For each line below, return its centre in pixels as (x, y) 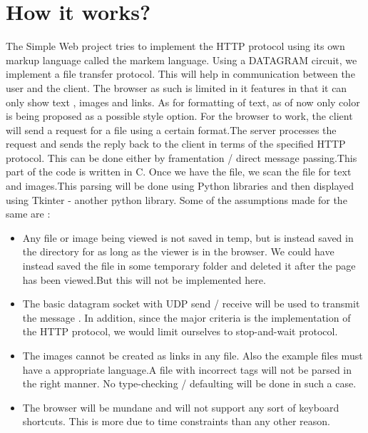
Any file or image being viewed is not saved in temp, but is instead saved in (188, 237)
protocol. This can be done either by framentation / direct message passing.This (182, 157)
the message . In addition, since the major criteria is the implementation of (186, 317)
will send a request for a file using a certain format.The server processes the (171, 129)
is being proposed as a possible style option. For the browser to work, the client (179, 116)
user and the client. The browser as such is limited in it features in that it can (177, 87)
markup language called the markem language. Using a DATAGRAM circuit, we (182, 60)
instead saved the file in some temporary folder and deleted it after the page (189, 266)
